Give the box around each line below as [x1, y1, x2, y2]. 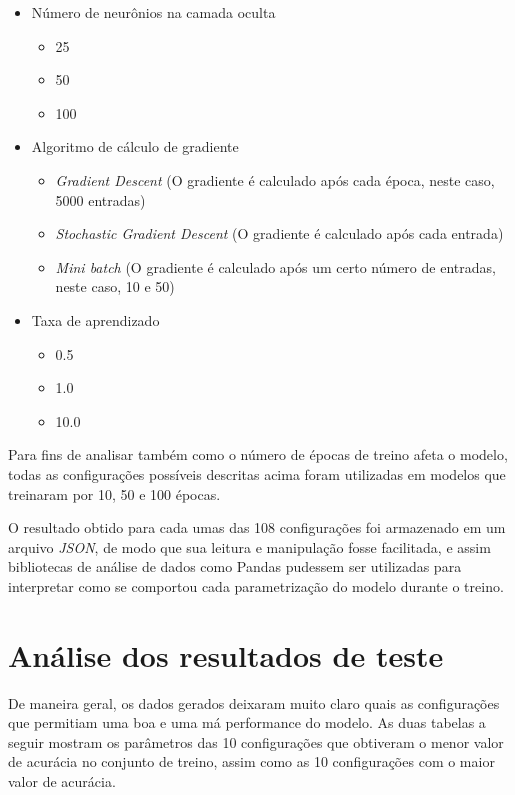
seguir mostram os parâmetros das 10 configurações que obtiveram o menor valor [8, 731, 504, 752]
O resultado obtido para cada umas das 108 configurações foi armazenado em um [8, 517, 506, 538]
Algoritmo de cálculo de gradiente [31, 136, 239, 157]
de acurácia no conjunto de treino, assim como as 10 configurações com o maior [8, 751, 495, 772]
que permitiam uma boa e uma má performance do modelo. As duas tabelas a [8, 712, 486, 733]
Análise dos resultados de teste [8, 634, 444, 675]
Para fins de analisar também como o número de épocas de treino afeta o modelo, [8, 444, 508, 465]
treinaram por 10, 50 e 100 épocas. [8, 483, 221, 504]
